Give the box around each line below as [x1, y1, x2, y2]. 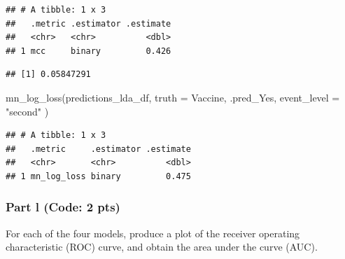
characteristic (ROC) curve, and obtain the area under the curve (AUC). [6, 239, 318, 254]
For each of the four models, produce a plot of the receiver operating [6, 225, 300, 240]
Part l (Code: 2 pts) [6, 198, 120, 216]
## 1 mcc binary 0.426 [6, 45, 171, 56]
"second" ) [6, 104, 49, 118]
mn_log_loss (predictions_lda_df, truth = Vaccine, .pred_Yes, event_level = [6, 90, 340, 104]
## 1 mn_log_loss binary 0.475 [6, 171, 191, 181]
